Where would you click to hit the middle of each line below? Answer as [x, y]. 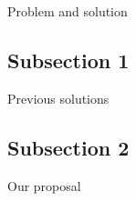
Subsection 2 [68, 147]
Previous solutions [58, 98]
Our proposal [44, 185]
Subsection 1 [68, 60]
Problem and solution [68, 11]
